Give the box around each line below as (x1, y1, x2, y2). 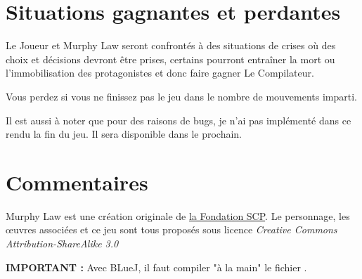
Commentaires (6, 167, 148, 196)
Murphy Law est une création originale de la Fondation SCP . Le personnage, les (6, 208, 350, 223)
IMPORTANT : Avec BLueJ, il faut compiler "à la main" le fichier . (6, 259, 307, 274)
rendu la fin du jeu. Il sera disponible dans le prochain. (6, 126, 243, 141)
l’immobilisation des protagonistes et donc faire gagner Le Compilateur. (6, 65, 314, 80)
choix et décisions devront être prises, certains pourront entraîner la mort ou (6, 51, 335, 66)
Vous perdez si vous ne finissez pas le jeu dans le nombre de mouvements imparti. (6, 89, 358, 103)
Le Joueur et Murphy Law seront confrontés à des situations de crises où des (6, 38, 336, 53)
